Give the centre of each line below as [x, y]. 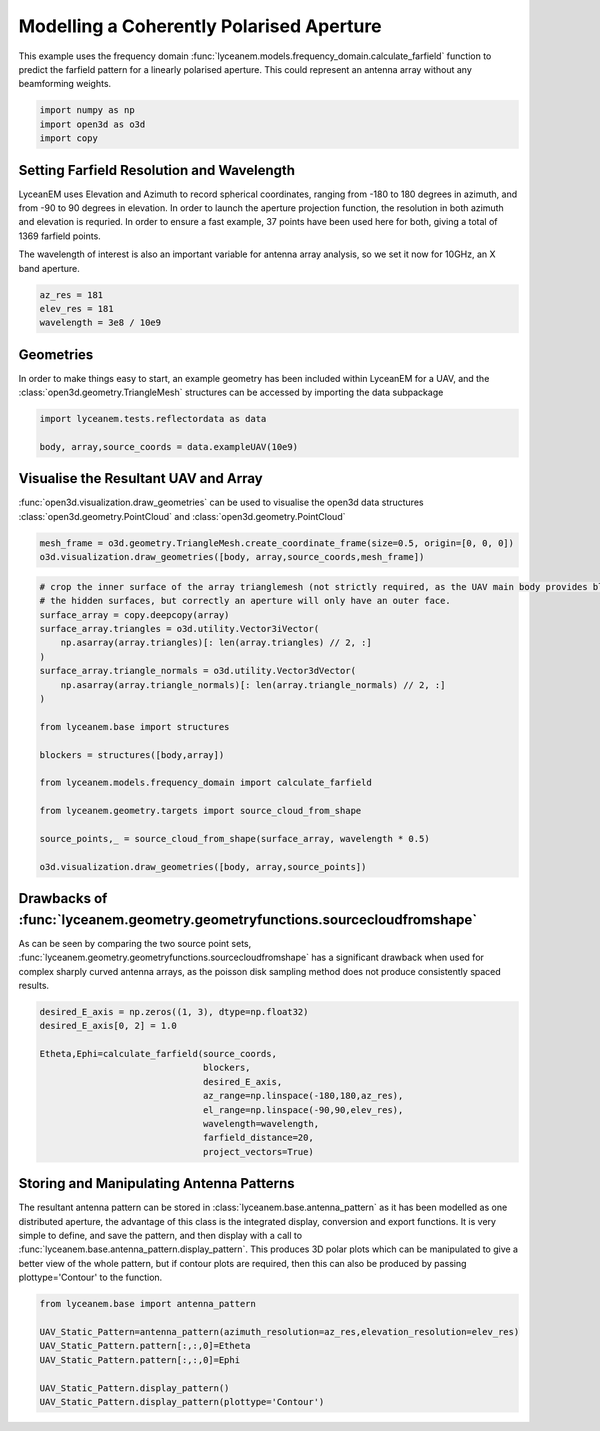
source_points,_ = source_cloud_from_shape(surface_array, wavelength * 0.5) [234, 838]
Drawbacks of [63, 898]
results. [34, 985]
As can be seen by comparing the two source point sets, [135, 943]
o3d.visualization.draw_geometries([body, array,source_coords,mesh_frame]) [232, 557]
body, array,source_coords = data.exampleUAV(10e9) [169, 446]
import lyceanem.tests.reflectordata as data [153, 419]
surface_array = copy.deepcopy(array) [134, 614]
